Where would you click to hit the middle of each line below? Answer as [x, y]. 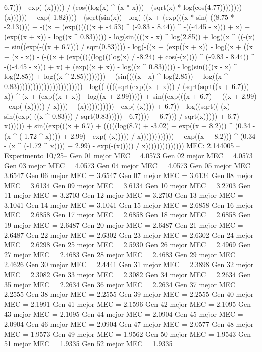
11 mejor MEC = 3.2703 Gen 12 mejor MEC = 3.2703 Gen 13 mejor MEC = [124, 195]
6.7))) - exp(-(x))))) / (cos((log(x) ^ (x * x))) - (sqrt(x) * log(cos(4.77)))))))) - [125, 7]
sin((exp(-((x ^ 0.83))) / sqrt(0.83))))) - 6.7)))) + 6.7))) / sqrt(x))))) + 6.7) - [124, 116]
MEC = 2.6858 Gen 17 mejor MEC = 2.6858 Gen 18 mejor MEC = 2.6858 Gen [127, 215]
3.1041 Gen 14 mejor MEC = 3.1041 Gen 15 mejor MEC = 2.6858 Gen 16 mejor [129, 205]
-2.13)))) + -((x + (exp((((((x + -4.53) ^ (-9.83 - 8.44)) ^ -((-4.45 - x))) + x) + [127, 27]
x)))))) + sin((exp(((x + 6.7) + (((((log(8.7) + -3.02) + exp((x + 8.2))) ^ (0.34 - [130, 126]
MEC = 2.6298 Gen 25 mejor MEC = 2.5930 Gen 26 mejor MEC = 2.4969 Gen [127, 245]
